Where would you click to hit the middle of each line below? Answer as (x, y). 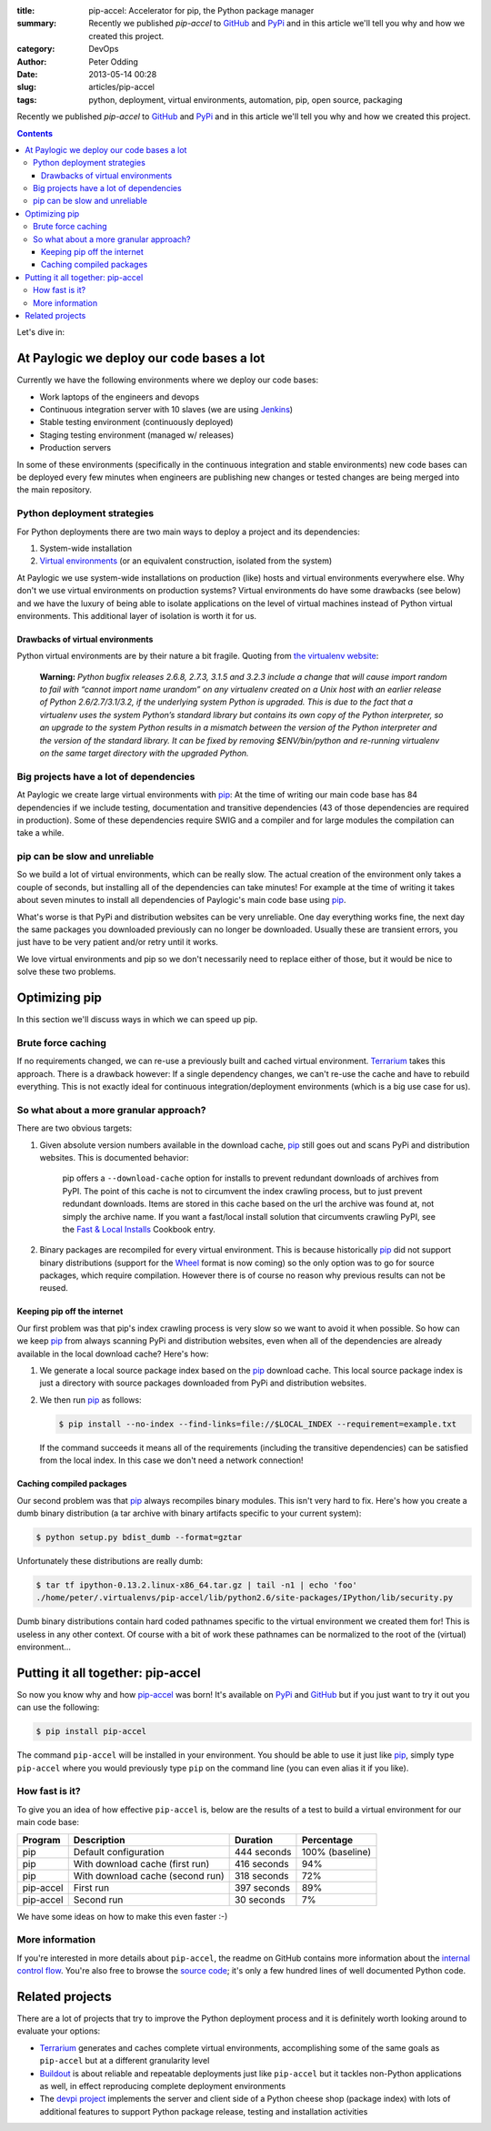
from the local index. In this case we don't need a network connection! (171, 1460)
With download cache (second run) (149, 1875)
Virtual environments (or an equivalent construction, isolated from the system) (186, 561)
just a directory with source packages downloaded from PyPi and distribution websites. (203, 1383)
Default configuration (119, 1852)
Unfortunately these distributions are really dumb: (110, 1560)
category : (36, 49)
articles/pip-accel (121, 87)
